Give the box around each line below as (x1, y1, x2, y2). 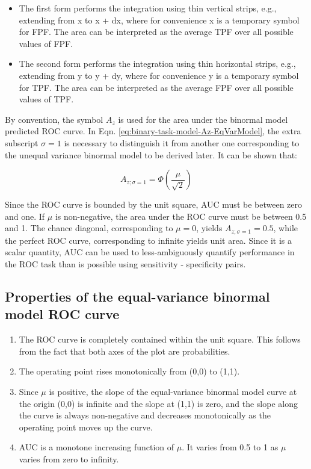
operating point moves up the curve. (19, 420, 153, 433)
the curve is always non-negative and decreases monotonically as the (19, 409, 271, 421)
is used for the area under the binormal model (118, 113, 288, 125)
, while (273, 222, 298, 234)
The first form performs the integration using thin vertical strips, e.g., (19, 2, 277, 14)
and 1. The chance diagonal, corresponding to (5, 222, 173, 234)
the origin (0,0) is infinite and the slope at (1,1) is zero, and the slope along (19, 397, 298, 409)
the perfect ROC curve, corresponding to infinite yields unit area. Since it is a (5, 234, 292, 246)
